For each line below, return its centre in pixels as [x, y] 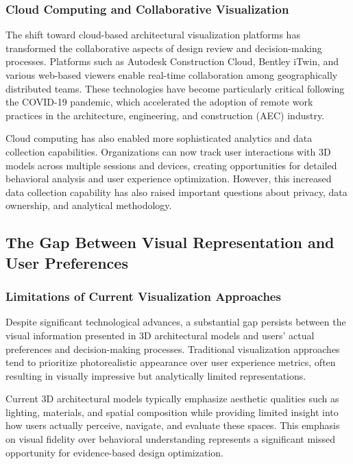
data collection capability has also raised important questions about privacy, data [176, 192]
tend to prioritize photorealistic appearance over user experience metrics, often [171, 362]
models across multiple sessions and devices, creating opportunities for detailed [171, 165]
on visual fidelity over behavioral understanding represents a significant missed [171, 439]
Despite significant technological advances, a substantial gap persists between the [176, 322]
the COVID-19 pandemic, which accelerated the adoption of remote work [159, 102]
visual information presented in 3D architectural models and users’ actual [160, 335]
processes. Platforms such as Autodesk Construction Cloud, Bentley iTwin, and [172, 61]
